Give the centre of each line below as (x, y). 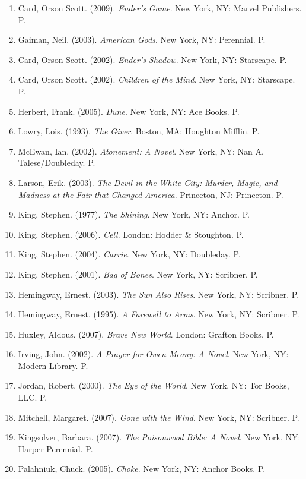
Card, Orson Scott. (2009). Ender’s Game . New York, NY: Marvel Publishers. (160, 8)
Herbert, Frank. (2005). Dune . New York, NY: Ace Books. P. (129, 111)
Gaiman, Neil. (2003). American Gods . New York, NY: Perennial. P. (142, 40)
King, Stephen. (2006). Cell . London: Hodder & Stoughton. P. (131, 234)
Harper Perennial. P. (55, 448)
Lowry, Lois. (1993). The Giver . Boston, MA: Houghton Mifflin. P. (139, 131)
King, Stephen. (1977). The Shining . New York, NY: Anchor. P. (134, 214)
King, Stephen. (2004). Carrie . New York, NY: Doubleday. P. (129, 254)
